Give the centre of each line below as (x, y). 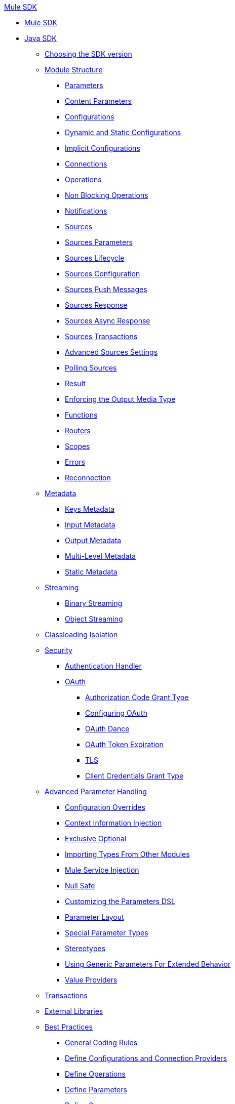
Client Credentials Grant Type (134, 776)
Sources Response (96, 305)
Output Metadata (93, 540)
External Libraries (74, 1011)
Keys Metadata (90, 509)
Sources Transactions (101, 336)
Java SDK (41, 38)
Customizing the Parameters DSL (120, 901)
